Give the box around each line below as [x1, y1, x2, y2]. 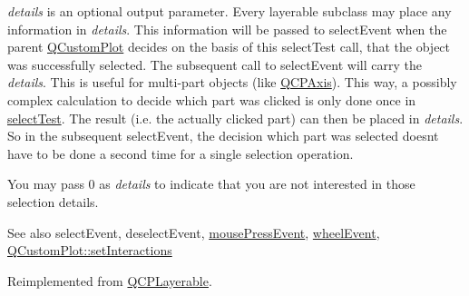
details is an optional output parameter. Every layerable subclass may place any [7, 2, 452, 20]
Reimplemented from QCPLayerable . [7, 271, 212, 290]
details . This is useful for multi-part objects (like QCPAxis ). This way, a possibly [7, 73, 457, 92]
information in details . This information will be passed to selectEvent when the [7, 19, 447, 38]
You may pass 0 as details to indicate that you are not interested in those [7, 174, 415, 193]
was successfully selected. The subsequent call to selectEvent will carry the [7, 54, 422, 74]
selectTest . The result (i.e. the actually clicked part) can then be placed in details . [7, 108, 464, 127]
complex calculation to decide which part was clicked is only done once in [7, 90, 416, 109]
